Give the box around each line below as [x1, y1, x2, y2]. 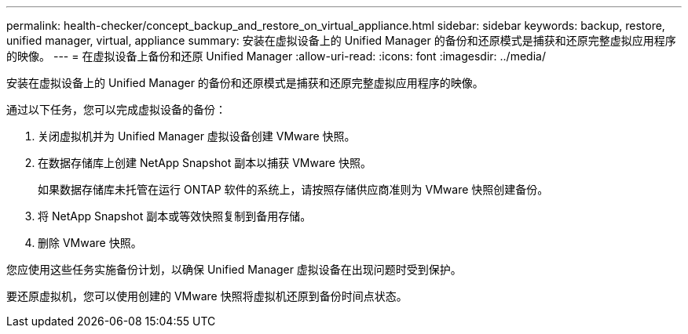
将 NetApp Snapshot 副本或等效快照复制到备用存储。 [38, 209, 312, 223]
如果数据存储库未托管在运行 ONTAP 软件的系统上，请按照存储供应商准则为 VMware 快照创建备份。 [38, 183, 549, 196]
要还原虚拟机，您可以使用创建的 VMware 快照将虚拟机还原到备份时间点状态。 [6, 289, 408, 303]
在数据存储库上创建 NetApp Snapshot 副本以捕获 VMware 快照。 [38, 156, 371, 169]
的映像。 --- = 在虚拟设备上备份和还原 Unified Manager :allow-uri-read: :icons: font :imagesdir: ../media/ [6, 49, 546, 63]
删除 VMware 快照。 [38, 236, 142, 249]
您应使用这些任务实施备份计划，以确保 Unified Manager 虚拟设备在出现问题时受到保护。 [6, 263, 462, 276]
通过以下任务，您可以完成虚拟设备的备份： [6, 103, 226, 116]
